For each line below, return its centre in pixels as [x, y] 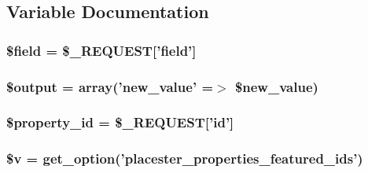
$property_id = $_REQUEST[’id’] [120, 122]
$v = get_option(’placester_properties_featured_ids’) [185, 158]
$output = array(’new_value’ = [110, 86]
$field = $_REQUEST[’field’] [101, 50]
